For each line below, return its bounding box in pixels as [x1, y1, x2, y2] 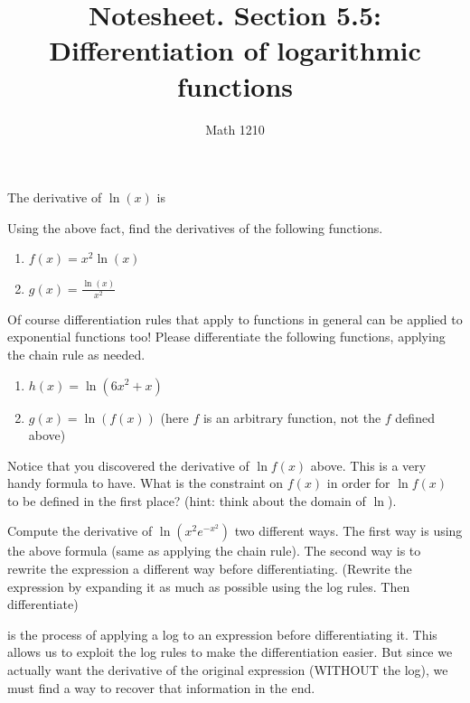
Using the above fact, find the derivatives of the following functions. [7, 218, 383, 237]
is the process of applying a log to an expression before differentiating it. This [7, 624, 437, 643]
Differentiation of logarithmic [49, 32, 421, 69]
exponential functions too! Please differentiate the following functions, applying [7, 327, 446, 346]
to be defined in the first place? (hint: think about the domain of [7, 491, 366, 510]
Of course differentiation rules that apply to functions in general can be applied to [7, 309, 463, 328]
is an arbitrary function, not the [202, 408, 381, 426]
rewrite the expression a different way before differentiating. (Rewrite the [7, 559, 412, 578]
